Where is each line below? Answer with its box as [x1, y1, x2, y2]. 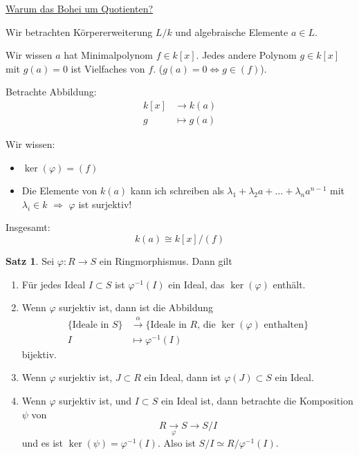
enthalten [264, 319, 304, 330]
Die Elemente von [21, 183, 98, 198]
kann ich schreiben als [130, 183, 224, 198]
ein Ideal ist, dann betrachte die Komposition [160, 393, 353, 407]
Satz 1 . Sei [6, 254, 55, 268]
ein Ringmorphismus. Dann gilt [99, 254, 232, 268]
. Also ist [157, 436, 196, 450]
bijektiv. [21, 346, 57, 361]
